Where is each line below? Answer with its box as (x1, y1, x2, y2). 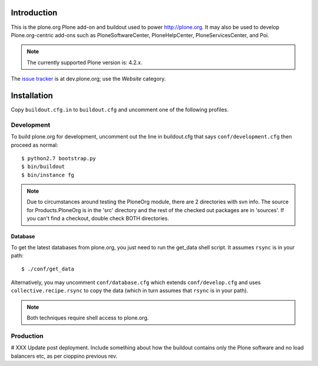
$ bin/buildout (21, 163, 65, 170)
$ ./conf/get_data (21, 266, 75, 272)
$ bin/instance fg (21, 172, 75, 178)
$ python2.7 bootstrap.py (21, 155, 97, 161)
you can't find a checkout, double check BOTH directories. (26, 215, 169, 222)
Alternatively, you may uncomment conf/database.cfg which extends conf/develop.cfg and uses (11, 279, 261, 286)
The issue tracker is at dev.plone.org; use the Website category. (11, 75, 166, 83)
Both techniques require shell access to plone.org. (26, 314, 149, 321)
